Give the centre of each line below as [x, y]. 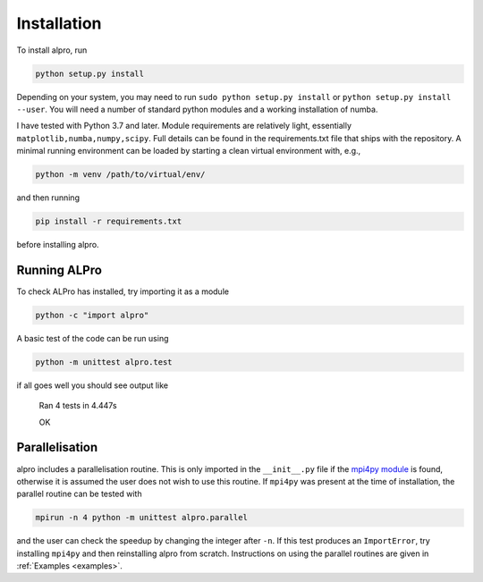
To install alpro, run [52, 50]
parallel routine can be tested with [79, 494]
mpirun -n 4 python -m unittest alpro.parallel [141, 518]
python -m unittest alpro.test [104, 362]
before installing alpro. [58, 245]
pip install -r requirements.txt [109, 222]
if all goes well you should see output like [93, 385]
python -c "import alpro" [92, 315]
